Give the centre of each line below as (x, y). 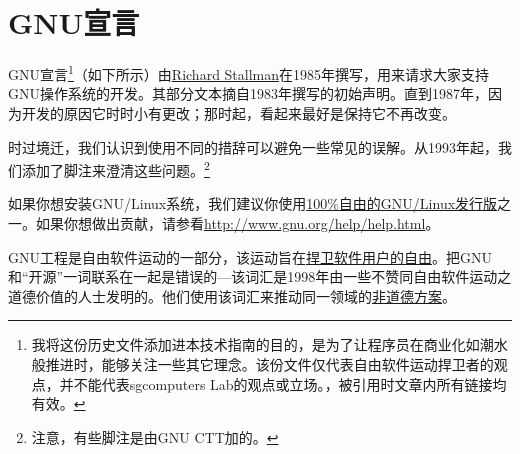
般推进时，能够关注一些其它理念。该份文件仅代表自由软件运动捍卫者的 (262, 363)
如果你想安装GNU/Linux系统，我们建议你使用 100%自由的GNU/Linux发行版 (253, 203)
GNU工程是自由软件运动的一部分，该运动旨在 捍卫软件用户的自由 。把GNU (250, 256)
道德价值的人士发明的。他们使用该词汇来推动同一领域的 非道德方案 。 (232, 295)
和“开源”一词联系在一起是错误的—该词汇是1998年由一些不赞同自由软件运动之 (260, 276)
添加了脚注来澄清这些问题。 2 (115, 168)
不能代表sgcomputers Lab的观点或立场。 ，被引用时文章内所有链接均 (290, 383)
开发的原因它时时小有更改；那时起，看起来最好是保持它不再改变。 (238, 112)
